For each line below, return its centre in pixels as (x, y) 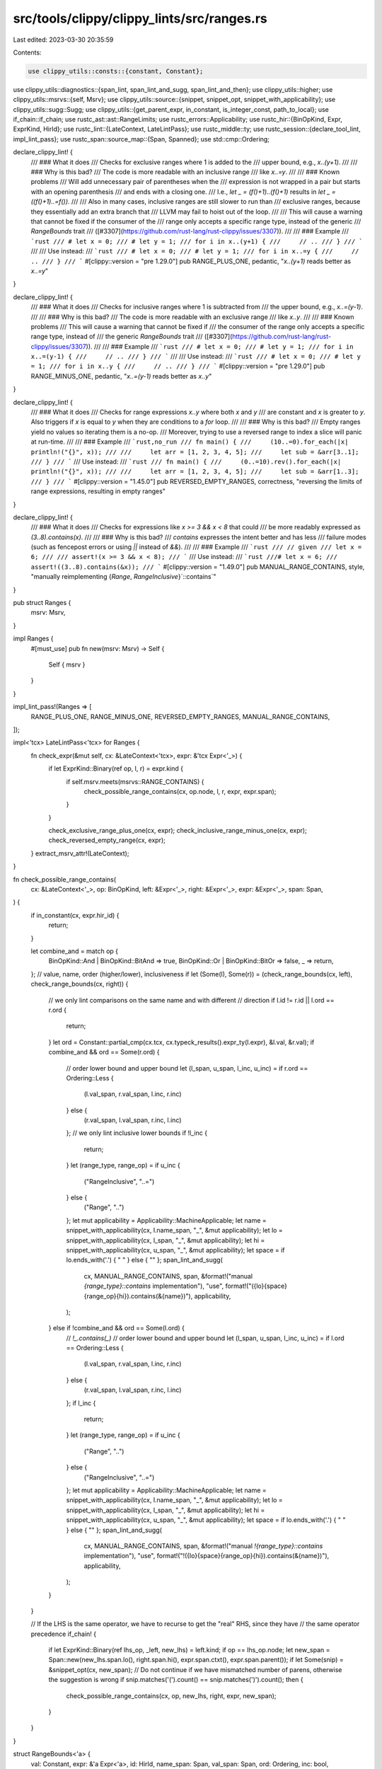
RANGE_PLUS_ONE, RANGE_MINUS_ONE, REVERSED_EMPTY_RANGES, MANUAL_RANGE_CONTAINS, (180, 716)
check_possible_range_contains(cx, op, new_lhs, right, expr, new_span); (171, 1695)
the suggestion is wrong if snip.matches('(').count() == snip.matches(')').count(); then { (176, 1680)
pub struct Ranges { (42, 603)
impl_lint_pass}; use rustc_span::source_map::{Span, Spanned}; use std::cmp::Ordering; (141, 139)
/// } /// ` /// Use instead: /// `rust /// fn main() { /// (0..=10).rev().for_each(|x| (186, 461)
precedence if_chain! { (64, 1634)
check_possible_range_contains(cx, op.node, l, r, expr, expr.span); (180, 791)
